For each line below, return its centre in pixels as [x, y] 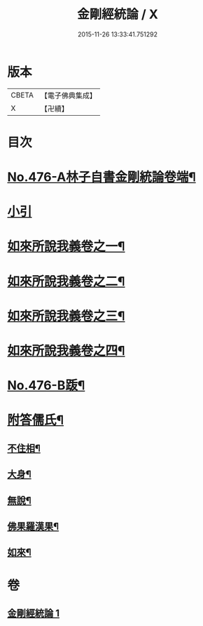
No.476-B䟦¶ [46, 386]
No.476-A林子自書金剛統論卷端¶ [101, 177]
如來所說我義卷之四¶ [66, 351]
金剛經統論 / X [118, 14]
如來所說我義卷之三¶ [66, 316]
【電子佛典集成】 [68, 95]
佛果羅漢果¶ [33, 526]
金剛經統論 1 [34, 613]
